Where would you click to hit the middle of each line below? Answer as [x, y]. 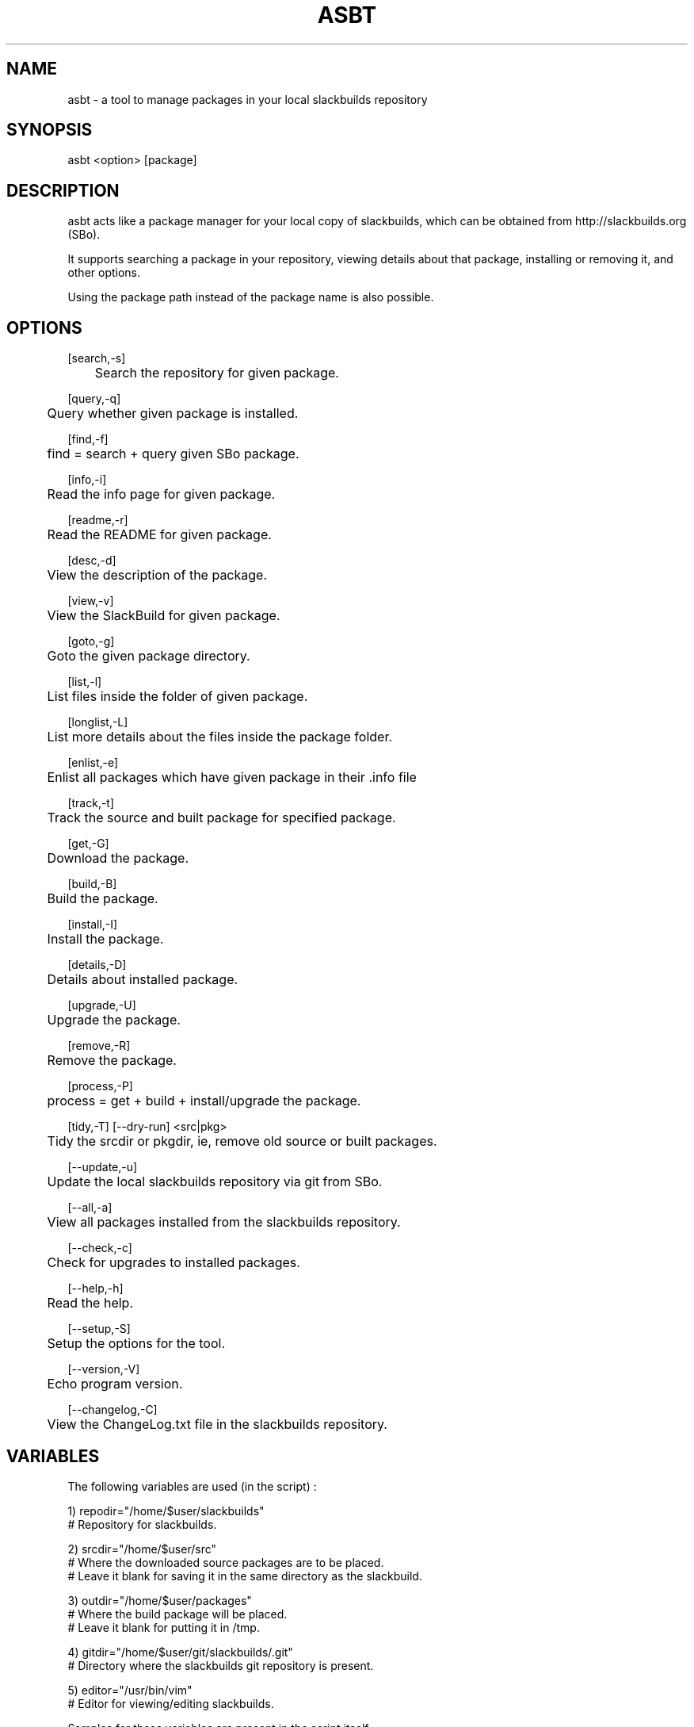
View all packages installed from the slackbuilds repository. [224, 1222]
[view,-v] [91, 601]
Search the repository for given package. [217, 373]
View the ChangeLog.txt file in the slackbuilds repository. [217, 1424]
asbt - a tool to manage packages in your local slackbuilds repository [248, 99]
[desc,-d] [92, 561]
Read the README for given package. [159, 535]
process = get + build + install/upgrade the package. [204, 1101]
